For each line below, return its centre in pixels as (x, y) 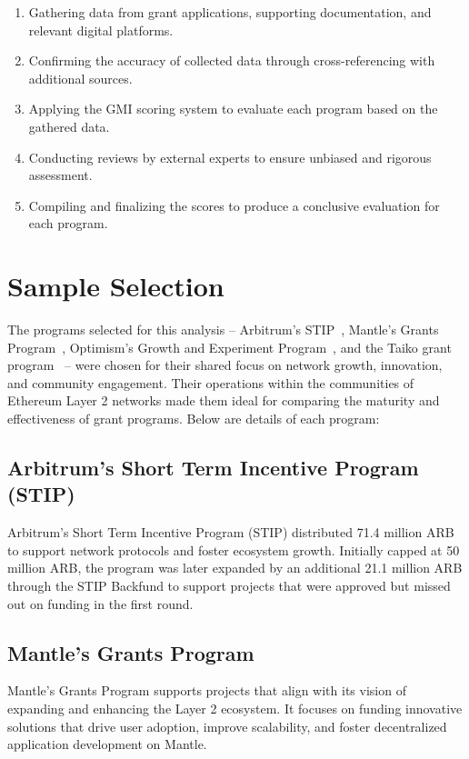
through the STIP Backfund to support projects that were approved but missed (229, 585)
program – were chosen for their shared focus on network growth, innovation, (225, 365)
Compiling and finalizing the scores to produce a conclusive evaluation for (234, 205)
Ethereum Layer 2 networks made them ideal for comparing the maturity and (224, 400)
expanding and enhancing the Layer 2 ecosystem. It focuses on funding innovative (235, 708)
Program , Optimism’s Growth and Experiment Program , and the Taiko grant (230, 347)
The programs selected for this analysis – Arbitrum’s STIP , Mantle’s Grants (223, 330)
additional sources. (80, 78)
